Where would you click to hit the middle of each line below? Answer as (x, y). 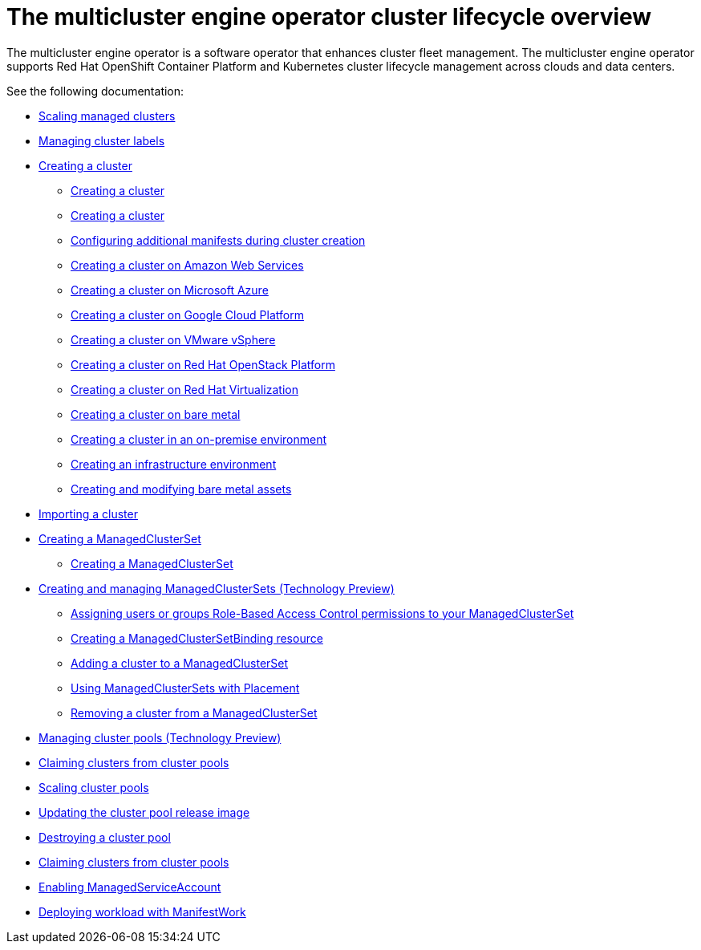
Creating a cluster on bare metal (156, 414)
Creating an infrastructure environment (174, 464)
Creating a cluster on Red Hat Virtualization (184, 389)
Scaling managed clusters (107, 116)
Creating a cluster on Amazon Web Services (187, 265)
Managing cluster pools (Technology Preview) (160, 737)
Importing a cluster (88, 514)
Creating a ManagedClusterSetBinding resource (197, 638)
